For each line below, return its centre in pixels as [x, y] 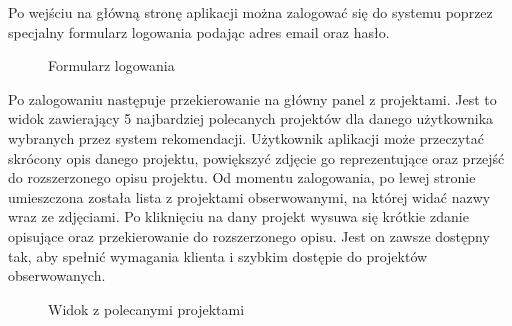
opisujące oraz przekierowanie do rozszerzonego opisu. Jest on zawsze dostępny [249, 235]
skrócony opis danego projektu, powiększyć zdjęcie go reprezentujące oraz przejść [256, 157]
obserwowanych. [57, 275]
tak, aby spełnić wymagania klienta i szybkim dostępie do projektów [218, 255]
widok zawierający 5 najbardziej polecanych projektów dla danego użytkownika [251, 118]
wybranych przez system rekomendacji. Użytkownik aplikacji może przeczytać [246, 137]
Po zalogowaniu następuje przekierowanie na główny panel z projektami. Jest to [252, 98]
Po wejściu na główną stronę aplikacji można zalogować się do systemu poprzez [250, 12]
